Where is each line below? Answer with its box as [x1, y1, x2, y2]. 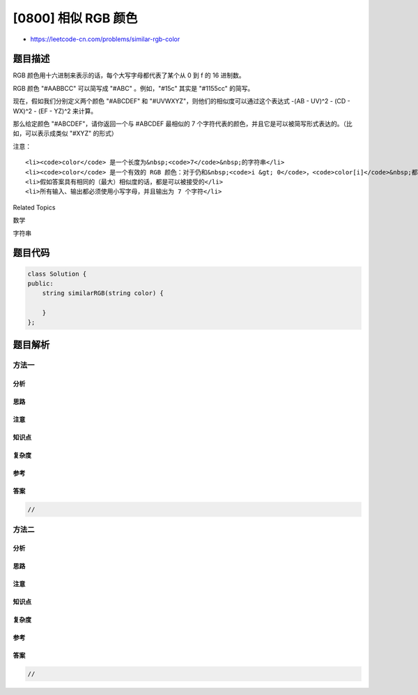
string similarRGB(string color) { [42, 290, 164, 297]
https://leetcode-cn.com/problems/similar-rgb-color [30, 35, 180, 43]
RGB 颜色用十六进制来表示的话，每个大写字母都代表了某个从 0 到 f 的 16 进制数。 [13, 71, 245, 80]
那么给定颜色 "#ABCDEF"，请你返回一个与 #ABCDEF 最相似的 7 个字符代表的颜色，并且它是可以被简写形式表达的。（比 [13, 119, 353, 128]
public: [27, 279, 54, 287]
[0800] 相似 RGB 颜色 [13, 10, 138, 26]
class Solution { [27, 269, 87, 278]
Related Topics [13, 203, 56, 211]
